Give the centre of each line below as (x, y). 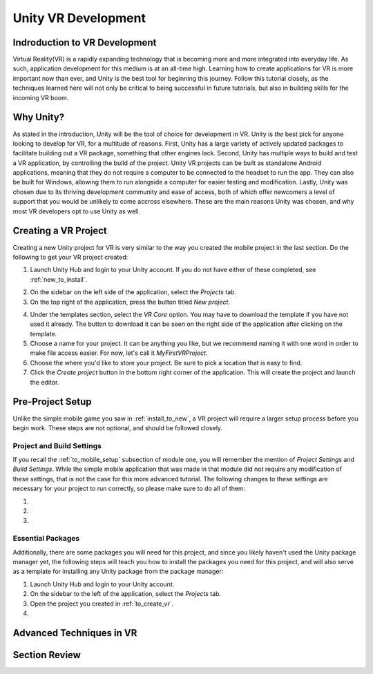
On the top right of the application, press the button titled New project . (130, 302)
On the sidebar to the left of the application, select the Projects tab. (125, 594)
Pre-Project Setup (52, 402)
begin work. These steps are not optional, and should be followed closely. (118, 427)
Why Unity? (39, 117)
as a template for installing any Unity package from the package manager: (118, 571)
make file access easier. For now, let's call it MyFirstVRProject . (119, 353)
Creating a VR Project (60, 231)
